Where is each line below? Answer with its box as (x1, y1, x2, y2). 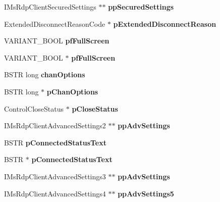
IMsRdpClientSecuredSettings (4, 2, 96, 12)
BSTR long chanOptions (4, 69, 85, 80)
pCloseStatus (72, 103, 118, 114)
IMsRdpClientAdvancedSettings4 (4, 188, 106, 198)
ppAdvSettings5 (118, 188, 174, 198)
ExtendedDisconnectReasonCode (4, 18, 105, 29)
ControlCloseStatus (4, 103, 64, 114)
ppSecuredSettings (108, 2, 174, 12)
